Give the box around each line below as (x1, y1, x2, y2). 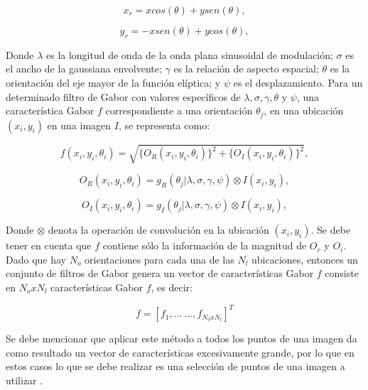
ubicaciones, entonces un (251, 251, 358, 266)
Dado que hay (6, 251, 66, 266)
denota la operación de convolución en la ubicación (48, 222, 269, 237)
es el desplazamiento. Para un (233, 75, 363, 90)
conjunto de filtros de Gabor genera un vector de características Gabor (6, 266, 314, 281)
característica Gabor (6, 103, 94, 118)
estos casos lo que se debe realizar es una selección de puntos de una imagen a (6, 359, 345, 374)
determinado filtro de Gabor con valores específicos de (6, 89, 241, 104)
